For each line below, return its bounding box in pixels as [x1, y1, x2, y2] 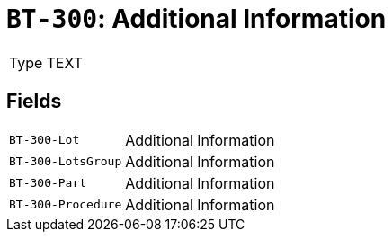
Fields [6, 90, 62, 113]
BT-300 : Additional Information [6, 4, 387, 34]
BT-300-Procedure [9, 198, 122, 212]
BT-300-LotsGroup [9, 155, 122, 169]
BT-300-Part [9, 176, 87, 190]
